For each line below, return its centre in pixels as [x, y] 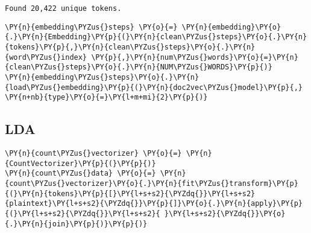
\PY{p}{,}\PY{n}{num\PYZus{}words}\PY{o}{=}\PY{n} [195, 57]
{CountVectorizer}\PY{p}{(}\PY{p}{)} [80, 163]
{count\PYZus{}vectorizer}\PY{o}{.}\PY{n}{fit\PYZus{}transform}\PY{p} [152, 184]
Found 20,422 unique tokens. [63, 8]
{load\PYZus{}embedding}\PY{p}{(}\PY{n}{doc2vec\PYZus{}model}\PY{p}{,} [154, 87]
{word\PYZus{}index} [46, 57]
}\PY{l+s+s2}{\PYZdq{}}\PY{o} [225, 214]
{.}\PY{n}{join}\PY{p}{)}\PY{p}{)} [76, 224]
